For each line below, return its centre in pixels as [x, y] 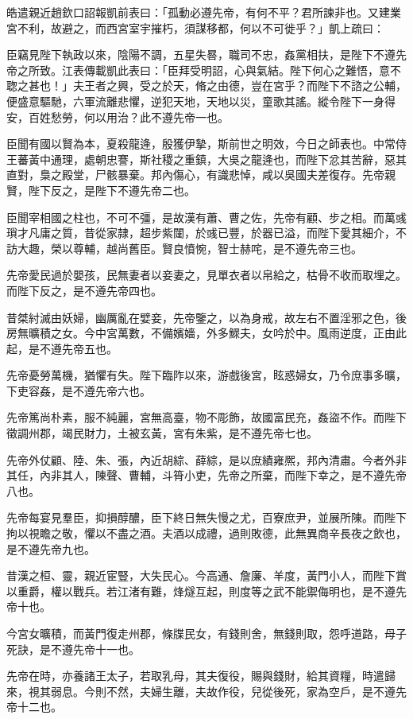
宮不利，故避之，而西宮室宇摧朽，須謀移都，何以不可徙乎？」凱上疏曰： [195, 27]
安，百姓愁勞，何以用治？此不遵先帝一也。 [118, 117]
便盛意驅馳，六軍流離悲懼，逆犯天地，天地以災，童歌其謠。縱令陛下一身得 [201, 101]
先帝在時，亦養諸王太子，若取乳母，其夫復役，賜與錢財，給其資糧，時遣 [195, 676]
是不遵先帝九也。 [51, 548]
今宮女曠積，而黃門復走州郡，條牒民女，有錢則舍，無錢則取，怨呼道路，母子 [206, 633]
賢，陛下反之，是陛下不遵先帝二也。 [101, 190]
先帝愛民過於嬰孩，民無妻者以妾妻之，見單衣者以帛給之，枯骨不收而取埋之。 [206, 275]
